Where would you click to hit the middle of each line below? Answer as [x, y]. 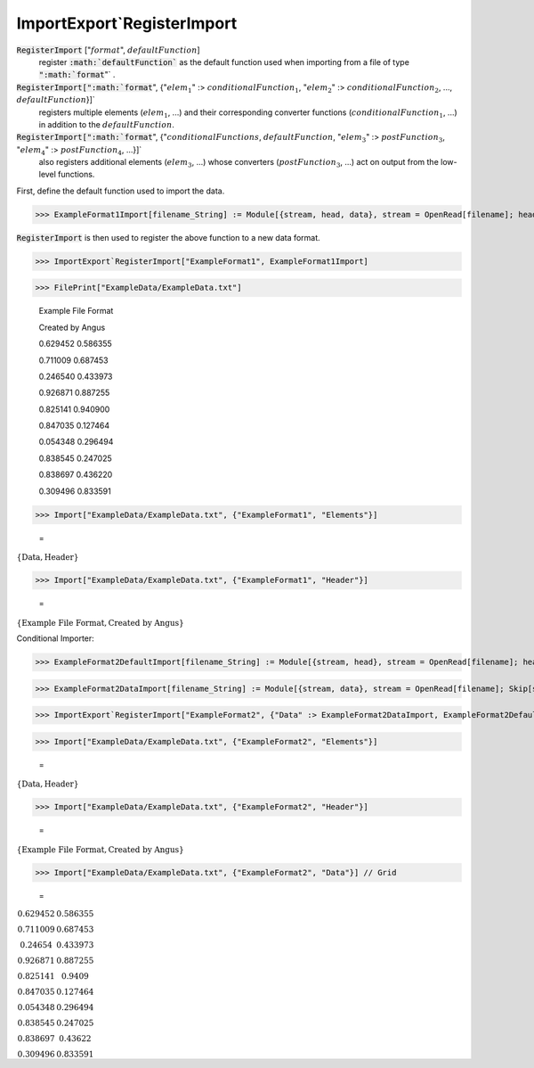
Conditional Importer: [56, 638]
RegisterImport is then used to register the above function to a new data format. [168, 237]
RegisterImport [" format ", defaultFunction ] [108, 50]
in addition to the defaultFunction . [107, 124]
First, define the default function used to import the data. [121, 191]
